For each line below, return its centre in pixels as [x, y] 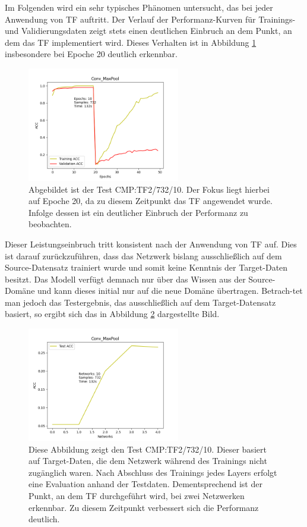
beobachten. [50, 224]
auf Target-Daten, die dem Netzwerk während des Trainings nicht [148, 461]
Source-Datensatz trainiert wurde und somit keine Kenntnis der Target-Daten [146, 267]
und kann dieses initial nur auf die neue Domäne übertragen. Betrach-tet [170, 291]
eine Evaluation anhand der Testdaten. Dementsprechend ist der [145, 484]
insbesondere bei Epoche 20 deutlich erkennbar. [91, 54]
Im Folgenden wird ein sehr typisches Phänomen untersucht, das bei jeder [139, 7]
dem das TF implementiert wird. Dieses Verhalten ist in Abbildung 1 [131, 42]
